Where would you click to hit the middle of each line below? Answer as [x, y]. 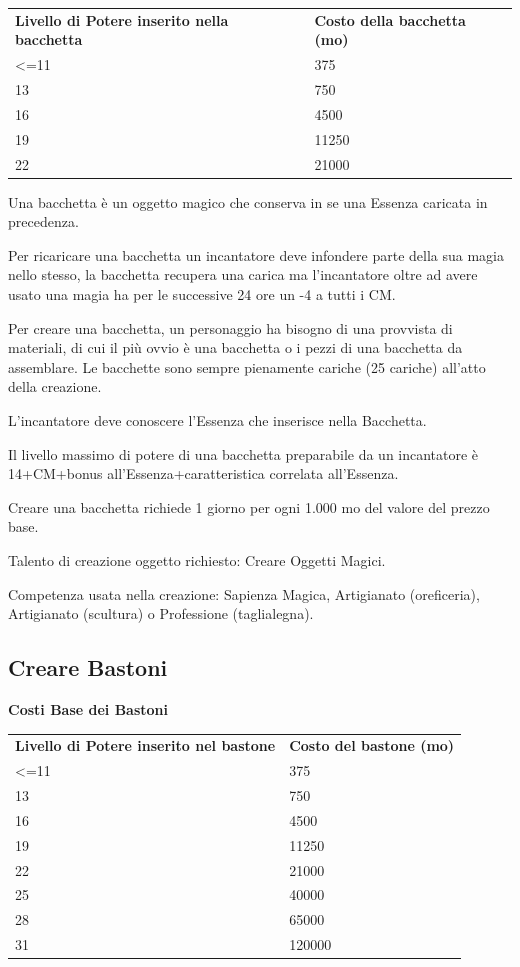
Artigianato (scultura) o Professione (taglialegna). [161, 613]
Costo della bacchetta [390, 19]
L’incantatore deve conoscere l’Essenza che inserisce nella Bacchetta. [217, 420]
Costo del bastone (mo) [372, 745]
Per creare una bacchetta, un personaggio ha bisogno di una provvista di [230, 327]
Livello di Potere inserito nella [122, 19]
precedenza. [43, 221]
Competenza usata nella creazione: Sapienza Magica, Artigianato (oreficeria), [244, 593]
